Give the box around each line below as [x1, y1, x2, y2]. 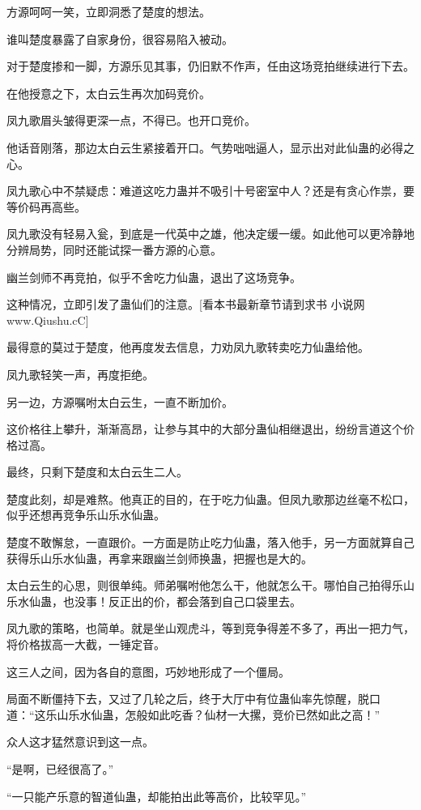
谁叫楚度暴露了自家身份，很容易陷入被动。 [6, 30, 233, 47]
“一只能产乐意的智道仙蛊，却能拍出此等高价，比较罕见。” [6, 787, 307, 804]
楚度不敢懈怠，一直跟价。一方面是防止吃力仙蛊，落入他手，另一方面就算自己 [6, 534, 415, 551]
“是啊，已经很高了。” [6, 761, 114, 777]
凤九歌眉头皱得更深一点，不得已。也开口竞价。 [6, 112, 256, 129]
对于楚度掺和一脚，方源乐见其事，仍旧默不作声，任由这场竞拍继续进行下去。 [6, 58, 415, 75]
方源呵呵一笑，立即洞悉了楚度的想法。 [6, 3, 210, 19]
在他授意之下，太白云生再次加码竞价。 [6, 84, 210, 101]
